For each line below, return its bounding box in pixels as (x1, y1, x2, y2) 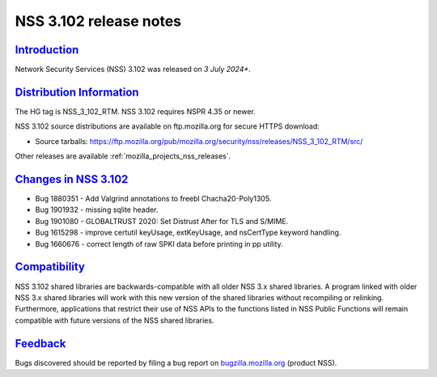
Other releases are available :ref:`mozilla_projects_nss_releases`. (15, 151, 231, 161)
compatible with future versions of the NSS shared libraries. (15, 316, 214, 325)
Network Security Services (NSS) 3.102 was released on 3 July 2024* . (15, 65, 251, 74)
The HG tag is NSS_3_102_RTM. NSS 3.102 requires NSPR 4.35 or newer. (15, 106, 257, 116)
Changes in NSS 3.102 (15, 172, 129, 186)
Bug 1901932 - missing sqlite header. (35, 205, 159, 214)
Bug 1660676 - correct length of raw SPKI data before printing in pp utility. (35, 239, 283, 248)
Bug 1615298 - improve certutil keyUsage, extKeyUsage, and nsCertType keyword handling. (35, 227, 342, 238)
